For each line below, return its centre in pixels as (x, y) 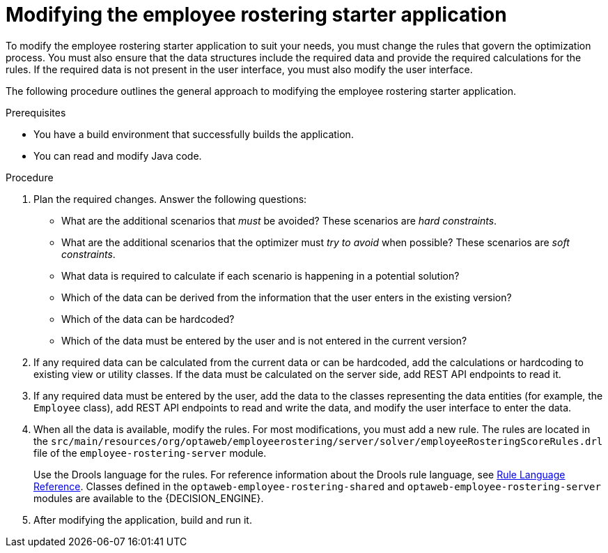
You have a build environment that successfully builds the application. (194, 134)
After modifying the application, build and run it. (143, 520)
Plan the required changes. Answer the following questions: (170, 199)
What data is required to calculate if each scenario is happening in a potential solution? (260, 275)
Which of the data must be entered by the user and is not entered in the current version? (264, 340)
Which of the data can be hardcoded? (148, 319)
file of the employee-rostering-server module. (150, 453)
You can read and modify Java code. (118, 156)
